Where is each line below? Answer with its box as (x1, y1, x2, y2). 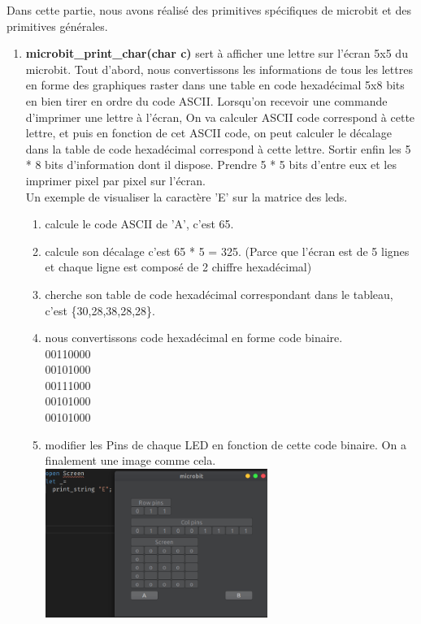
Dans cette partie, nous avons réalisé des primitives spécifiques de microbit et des (7, 2, 411, 18)
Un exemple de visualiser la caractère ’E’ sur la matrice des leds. (25, 188, 348, 205)
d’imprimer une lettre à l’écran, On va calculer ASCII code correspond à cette (25, 108, 415, 125)
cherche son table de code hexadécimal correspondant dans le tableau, (45, 285, 393, 302)
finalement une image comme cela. (45, 452, 216, 469)
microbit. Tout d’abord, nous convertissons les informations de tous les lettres (25, 60, 413, 77)
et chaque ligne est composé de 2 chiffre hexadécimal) (45, 258, 312, 275)
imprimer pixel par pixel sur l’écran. (25, 171, 206, 188)
